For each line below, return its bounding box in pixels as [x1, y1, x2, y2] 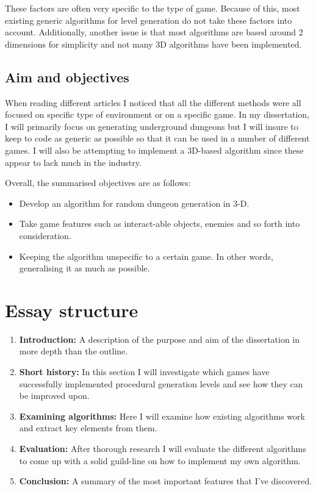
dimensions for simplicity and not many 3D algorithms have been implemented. [5, 37, 302, 50]
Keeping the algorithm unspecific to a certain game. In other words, [19, 249, 273, 262]
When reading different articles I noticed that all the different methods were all [5, 96, 301, 109]
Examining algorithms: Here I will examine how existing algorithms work [19, 409, 305, 422]
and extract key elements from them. [19, 421, 157, 434]
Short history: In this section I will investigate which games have [19, 365, 270, 378]
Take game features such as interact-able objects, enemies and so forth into [19, 217, 300, 230]
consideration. [19, 229, 71, 242]
